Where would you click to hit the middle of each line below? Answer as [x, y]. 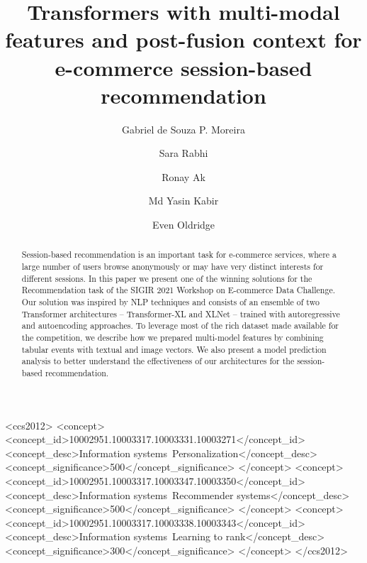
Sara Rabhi [183, 153]
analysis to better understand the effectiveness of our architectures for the [158, 361]
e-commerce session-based [183, 67]
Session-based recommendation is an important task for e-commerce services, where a [179, 255]
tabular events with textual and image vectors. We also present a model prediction [174, 349]
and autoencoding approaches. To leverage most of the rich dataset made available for [180, 326]
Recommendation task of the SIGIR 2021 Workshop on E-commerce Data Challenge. [178, 290]
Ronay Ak [183, 176]
